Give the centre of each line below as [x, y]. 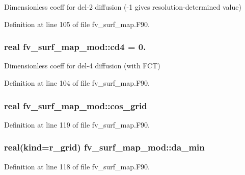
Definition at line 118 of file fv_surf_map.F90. [77, 166]
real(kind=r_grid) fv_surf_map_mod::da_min [104, 147]
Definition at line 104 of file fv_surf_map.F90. [77, 83]
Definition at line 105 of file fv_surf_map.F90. [77, 24]
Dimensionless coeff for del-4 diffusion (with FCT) [82, 66]
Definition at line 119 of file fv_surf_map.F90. [77, 124]
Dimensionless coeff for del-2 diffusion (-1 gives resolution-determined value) [123, 7]
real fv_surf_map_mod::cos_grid [76, 105]
